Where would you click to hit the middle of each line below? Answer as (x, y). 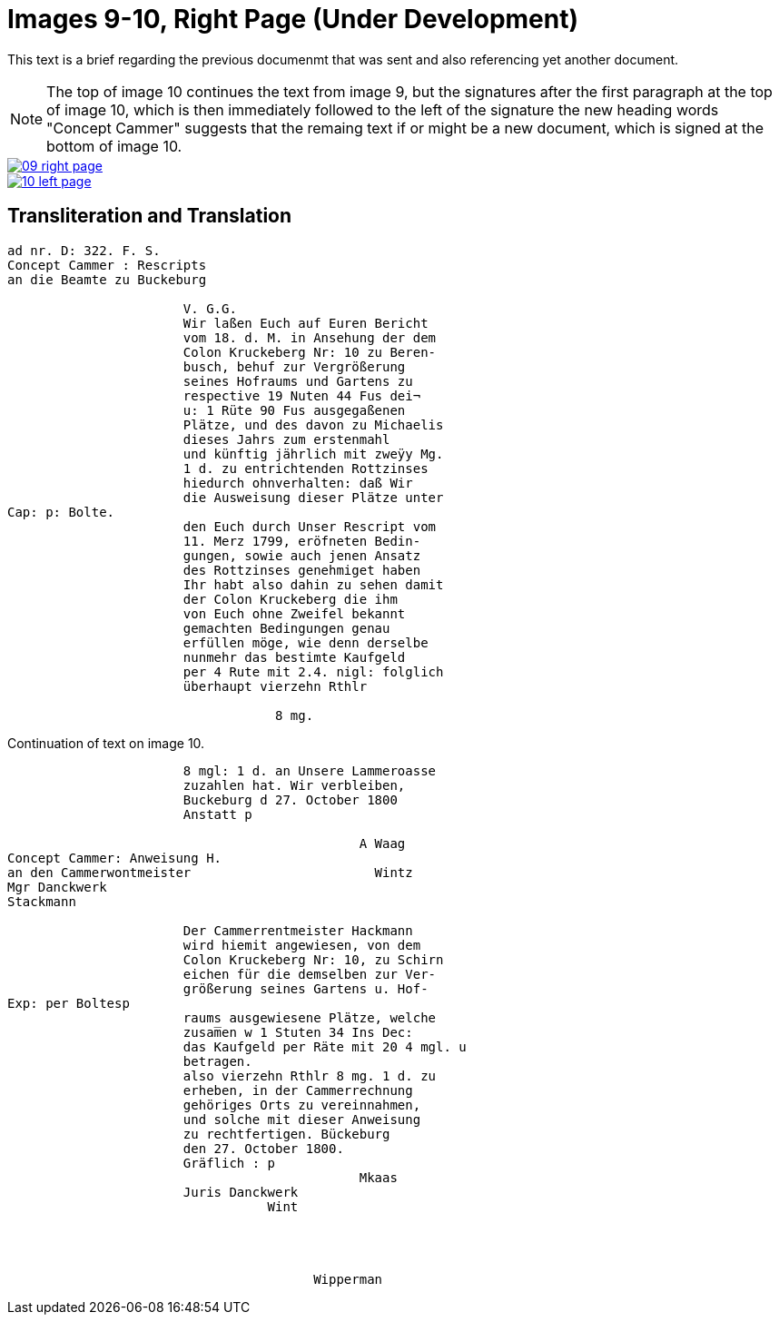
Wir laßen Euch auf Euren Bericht (306, 323)
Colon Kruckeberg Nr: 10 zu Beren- (310, 352)
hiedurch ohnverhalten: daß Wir (298, 483)
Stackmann (42, 901)
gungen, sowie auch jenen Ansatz (302, 555)
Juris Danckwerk (241, 1192)
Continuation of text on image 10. (106, 743)
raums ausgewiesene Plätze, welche (310, 1017)
